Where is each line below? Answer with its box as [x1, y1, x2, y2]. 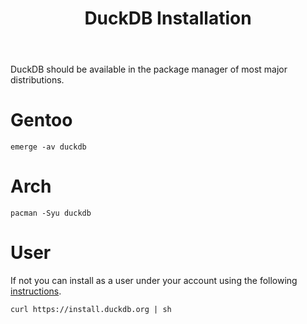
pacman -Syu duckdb [10, 208, 92, 219]
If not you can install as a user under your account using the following [10, 275, 298, 286]
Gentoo [10, 109, 73, 132]
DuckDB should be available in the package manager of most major [10, 63, 288, 76]
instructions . [10, 285, 62, 297]
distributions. [10, 74, 65, 86]
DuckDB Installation [84, 7, 252, 30]
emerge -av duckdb [10, 142, 87, 152]
